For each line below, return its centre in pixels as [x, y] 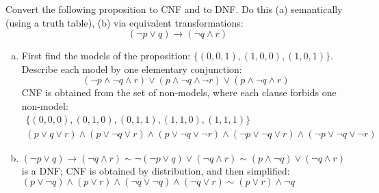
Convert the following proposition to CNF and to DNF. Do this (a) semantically [174, 9]
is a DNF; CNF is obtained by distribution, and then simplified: [156, 170]
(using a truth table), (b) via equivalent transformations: [125, 22]
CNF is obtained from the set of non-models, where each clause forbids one [179, 92]
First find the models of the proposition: [106, 56]
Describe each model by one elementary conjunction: [132, 69]
